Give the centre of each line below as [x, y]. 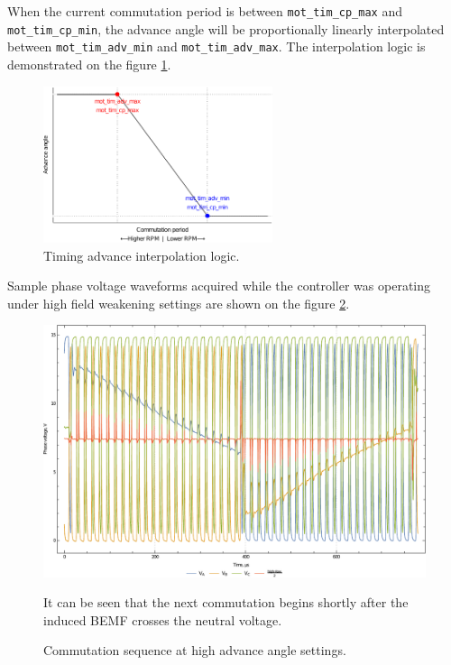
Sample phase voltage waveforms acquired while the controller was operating [219, 286]
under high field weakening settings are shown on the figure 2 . [179, 303]
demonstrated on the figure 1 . [89, 64]
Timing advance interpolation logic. [142, 255]
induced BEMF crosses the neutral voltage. [163, 619]
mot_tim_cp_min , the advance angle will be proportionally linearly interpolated [226, 28]
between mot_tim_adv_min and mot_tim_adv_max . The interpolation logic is [216, 46]
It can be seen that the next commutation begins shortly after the [226, 602]
